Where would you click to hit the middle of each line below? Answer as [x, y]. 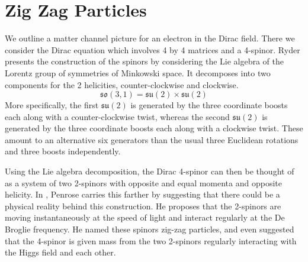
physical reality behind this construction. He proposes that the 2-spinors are [143, 206]
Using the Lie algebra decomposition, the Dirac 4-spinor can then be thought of [150, 171]
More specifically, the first [52, 105]
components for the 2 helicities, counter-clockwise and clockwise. [122, 84]
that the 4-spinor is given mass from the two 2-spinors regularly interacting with [151, 240]
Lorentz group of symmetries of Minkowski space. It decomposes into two [138, 72]
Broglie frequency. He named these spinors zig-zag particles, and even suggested [150, 229]
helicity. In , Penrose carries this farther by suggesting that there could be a [142, 194]
